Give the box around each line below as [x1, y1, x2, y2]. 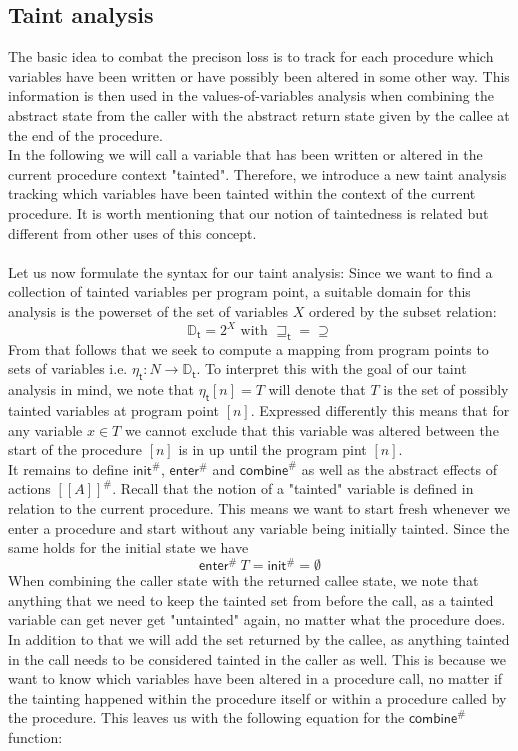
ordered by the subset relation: [309, 300, 497, 321]
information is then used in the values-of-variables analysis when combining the [8, 85, 494, 106]
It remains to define [8, 458, 129, 479]
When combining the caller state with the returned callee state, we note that [8, 570, 479, 591]
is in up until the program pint [178, 439, 367, 460]
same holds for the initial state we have [8, 537, 249, 558]
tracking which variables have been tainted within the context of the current [8, 183, 476, 204]
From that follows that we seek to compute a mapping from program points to [8, 338, 489, 359]
